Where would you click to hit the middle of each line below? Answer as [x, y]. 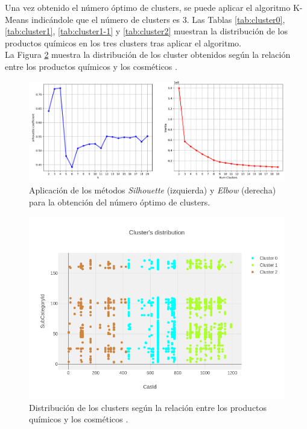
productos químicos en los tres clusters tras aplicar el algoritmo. [123, 42]
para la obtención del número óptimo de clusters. [120, 202]
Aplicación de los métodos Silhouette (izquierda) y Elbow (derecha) [153, 190]
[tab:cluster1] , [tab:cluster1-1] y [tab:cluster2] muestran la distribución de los [146, 31]
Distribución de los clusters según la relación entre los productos [148, 407]
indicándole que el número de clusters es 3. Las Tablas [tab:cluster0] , [158, 19]
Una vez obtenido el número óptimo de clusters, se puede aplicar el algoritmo [148, 7]
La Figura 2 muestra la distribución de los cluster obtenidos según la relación [148, 55]
